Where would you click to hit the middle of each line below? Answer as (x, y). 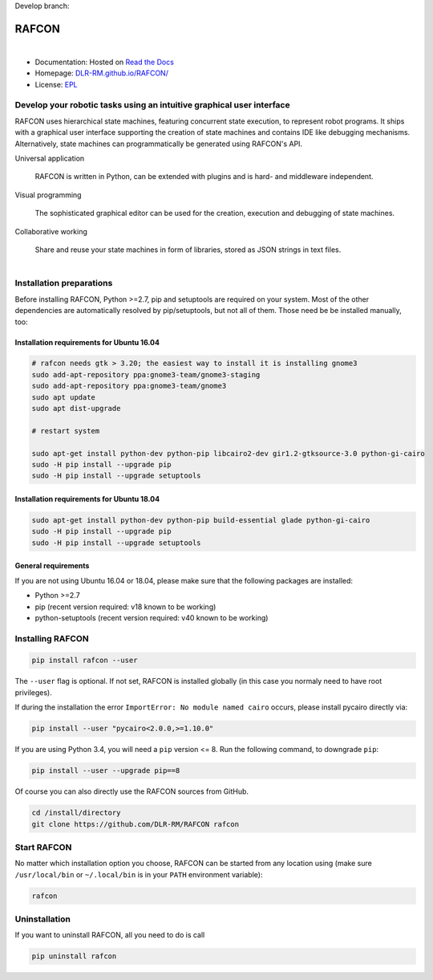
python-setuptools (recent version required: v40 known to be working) (152, 617)
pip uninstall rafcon (74, 956)
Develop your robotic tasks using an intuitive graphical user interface (152, 105)
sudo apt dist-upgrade (76, 409)
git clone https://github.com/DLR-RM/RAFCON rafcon (136, 824)
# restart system (66, 431)
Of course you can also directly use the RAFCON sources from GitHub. (132, 791)
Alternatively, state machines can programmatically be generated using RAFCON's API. (159, 144)
